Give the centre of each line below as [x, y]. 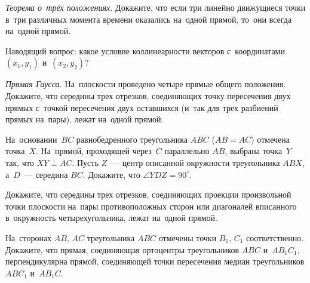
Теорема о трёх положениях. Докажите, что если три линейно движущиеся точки [156, 7]
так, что [20, 162]
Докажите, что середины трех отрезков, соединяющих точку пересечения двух [148, 95]
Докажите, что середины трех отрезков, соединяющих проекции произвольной [148, 194]
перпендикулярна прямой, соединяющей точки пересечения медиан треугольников [155, 261]
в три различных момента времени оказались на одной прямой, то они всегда [149, 19]
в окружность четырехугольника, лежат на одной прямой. [111, 218]
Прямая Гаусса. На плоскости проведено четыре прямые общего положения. [146, 84]
